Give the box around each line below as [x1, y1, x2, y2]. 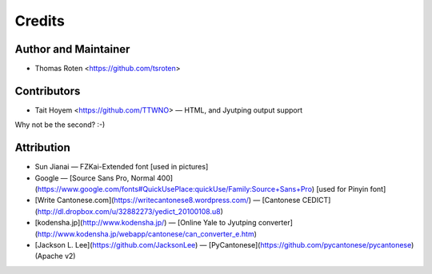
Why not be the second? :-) [14, 120, 106, 129]
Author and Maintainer [14, 42, 130, 56]
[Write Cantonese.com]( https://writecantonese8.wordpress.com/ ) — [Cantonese [34, 196, 301, 205]
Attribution [14, 141, 71, 155]
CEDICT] [302, 196, 331, 205]
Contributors [14, 84, 81, 97]
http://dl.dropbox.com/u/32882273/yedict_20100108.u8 [37, 206, 221, 216]
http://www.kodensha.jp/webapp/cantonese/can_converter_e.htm [37, 228, 255, 239]
